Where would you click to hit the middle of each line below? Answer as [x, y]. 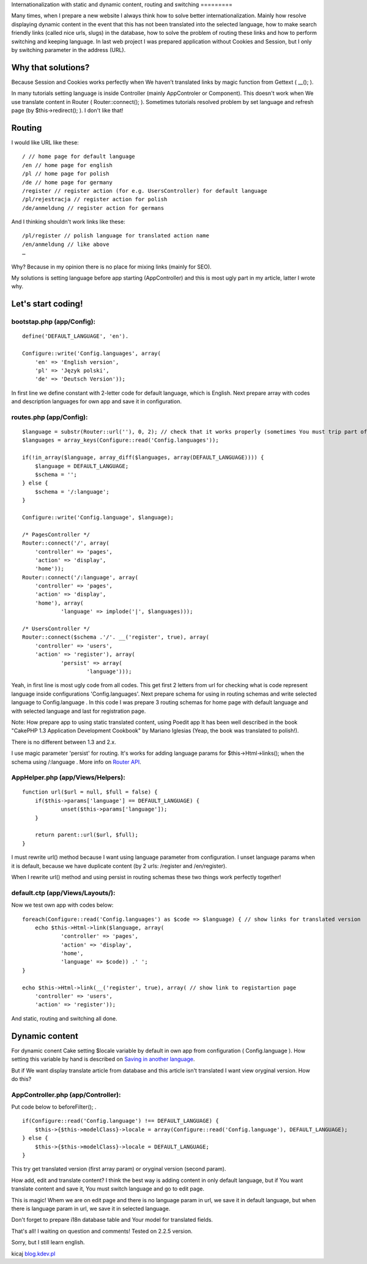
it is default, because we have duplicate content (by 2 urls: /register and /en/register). [119, 866]
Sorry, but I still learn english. [48, 1243]
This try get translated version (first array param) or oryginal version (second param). [119, 1169]
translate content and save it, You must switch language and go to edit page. [108, 1189]
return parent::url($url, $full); [87, 835]
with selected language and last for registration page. [79, 711]
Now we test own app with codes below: [62, 905]
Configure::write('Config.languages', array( [92, 354]
